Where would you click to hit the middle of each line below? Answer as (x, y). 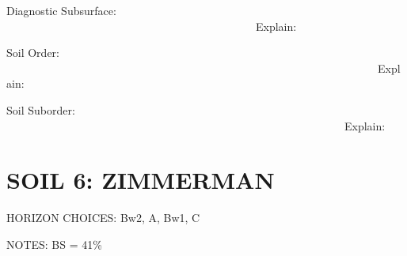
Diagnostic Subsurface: (61, 10)
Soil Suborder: (41, 109)
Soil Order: (33, 53)
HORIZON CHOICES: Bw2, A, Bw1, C (103, 218)
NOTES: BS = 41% (54, 244)
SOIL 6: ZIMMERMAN (141, 180)
